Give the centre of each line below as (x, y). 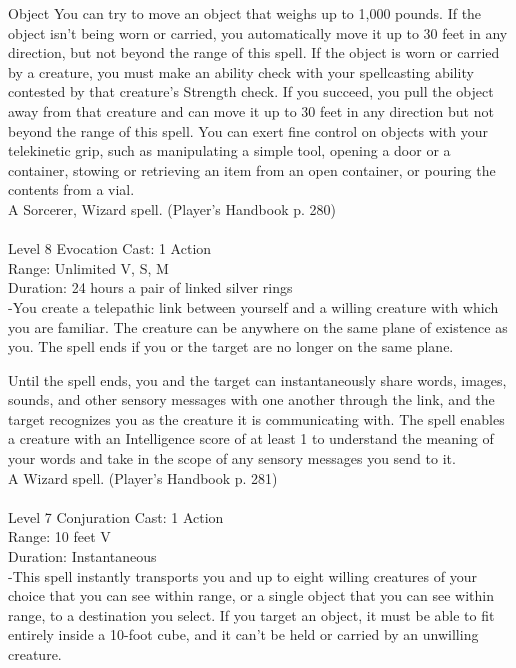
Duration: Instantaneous (82, 556)
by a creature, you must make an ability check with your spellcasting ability (241, 71)
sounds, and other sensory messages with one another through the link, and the (251, 399)
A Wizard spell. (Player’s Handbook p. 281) (143, 477)
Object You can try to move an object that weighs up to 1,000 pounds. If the (245, 13)
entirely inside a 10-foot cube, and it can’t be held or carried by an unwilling (243, 634)
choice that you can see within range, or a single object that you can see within (251, 595)
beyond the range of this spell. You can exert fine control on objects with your (248, 130)
